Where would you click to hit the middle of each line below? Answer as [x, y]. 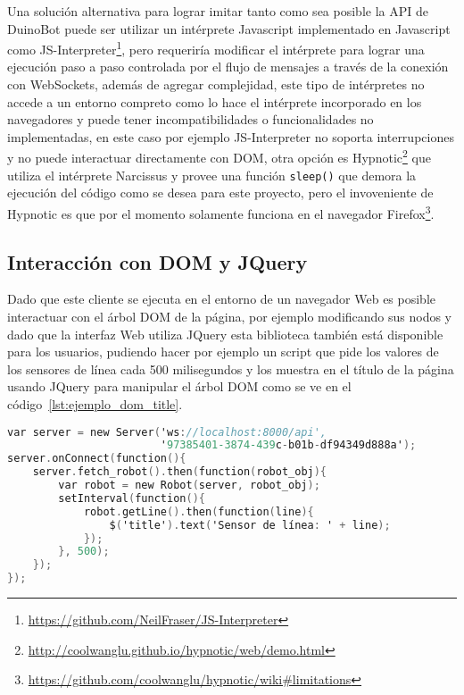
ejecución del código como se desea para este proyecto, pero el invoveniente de [220, 193]
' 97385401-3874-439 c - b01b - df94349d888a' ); [288, 445]
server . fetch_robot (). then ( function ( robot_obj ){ [180, 472]
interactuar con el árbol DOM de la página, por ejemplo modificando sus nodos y [230, 316]
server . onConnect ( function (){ [97, 459]
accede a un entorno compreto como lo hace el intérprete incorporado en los [215, 101]
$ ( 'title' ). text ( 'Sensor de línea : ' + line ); [250, 525]
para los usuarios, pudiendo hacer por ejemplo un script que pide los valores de [223, 352]
